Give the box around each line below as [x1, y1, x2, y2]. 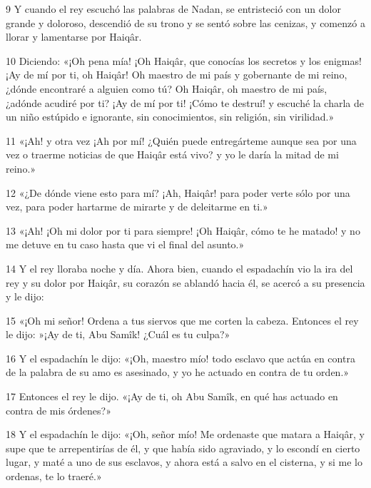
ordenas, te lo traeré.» [6, 469, 102, 484]
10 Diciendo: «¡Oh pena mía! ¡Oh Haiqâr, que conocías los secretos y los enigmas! [6, 53, 362, 68]
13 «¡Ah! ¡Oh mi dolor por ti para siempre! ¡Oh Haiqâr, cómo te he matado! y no [6, 223, 360, 238]
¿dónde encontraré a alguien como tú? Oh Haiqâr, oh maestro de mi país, [6, 81, 327, 96]
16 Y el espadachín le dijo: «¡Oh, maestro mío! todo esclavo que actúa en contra [6, 350, 355, 365]
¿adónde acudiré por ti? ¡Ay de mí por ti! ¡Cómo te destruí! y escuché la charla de [6, 95, 364, 110]
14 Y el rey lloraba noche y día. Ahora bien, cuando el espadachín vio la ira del [6, 260, 353, 275]
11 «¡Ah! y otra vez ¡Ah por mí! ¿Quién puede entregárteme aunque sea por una [6, 133, 357, 148]
